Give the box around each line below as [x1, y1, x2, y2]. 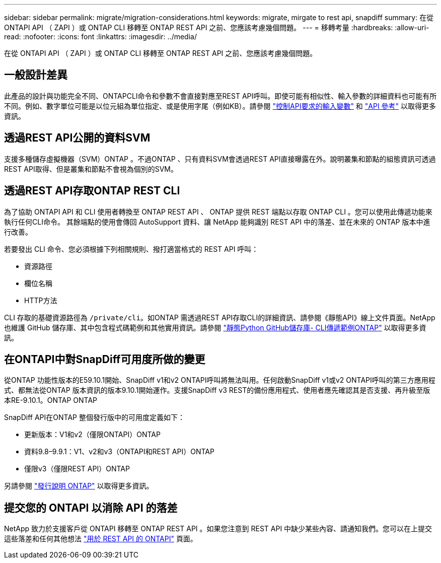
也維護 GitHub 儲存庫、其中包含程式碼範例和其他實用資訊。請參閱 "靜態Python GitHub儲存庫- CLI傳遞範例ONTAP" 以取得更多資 [4, 323, 426, 332]
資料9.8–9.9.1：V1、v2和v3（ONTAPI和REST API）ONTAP [24, 447, 214, 456]
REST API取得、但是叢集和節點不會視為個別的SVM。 [4, 164, 178, 173]
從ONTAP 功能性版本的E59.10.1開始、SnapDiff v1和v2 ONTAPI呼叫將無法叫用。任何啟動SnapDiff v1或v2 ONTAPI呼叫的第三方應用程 [4, 376, 435, 385]
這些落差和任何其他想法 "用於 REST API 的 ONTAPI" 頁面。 [4, 534, 197, 543]
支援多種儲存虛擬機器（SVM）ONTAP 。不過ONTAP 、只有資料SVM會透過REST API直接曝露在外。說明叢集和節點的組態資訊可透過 [4, 154, 436, 163]
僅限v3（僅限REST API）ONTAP [24, 464, 130, 473]
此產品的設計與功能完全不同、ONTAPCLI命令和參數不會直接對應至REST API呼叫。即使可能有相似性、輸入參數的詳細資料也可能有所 [4, 91, 437, 100]
